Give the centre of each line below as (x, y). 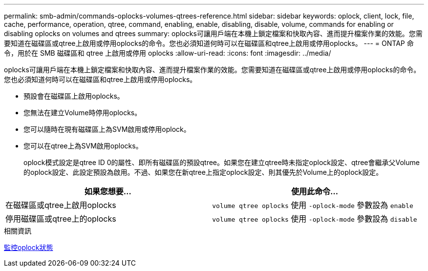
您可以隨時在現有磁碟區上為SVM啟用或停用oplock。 (107, 129)
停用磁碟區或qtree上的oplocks (61, 219)
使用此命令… (314, 191)
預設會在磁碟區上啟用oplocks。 (74, 96)
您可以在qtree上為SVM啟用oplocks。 (83, 146)
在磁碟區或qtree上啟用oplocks (61, 205)
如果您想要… (108, 191)
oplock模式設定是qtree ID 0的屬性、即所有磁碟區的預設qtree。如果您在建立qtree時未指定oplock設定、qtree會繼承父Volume (222, 162)
